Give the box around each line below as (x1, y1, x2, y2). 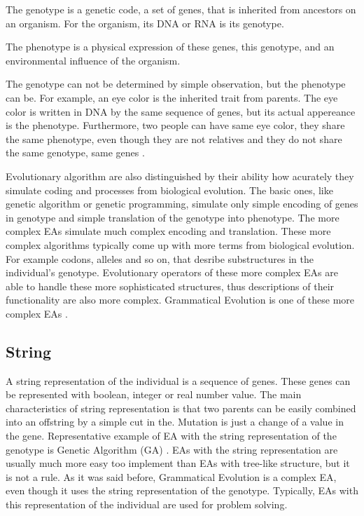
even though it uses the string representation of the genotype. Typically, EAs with (6, 483, 358, 498)
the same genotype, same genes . (6, 145, 145, 160)
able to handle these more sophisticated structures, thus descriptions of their (6, 278, 335, 293)
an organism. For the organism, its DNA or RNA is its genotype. (6, 15, 284, 30)
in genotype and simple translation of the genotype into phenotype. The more (6, 210, 339, 224)
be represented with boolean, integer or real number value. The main (6, 387, 302, 402)
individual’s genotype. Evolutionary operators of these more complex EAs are (6, 265, 338, 280)
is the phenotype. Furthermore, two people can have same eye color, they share (6, 118, 345, 133)
